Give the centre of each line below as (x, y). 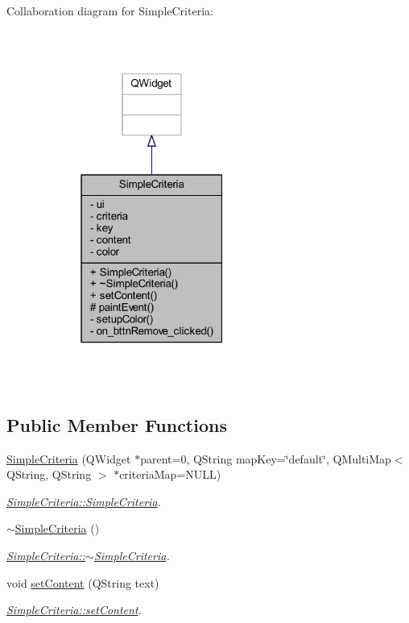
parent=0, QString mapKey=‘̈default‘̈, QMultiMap (266, 458)
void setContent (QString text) (83, 582)
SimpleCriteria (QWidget (69, 458)
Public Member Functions (117, 424)
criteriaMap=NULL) (170, 474)
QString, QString (49, 474)
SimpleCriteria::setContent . (74, 610)
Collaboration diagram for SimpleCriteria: (110, 10)
